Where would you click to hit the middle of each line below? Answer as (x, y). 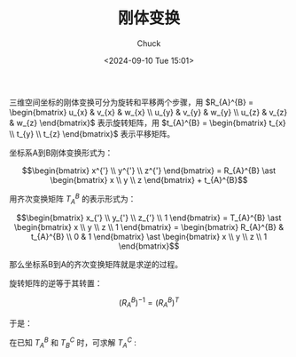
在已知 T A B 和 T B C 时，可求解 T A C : (73, 342)
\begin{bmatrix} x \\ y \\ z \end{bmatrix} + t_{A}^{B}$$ (149, 179)
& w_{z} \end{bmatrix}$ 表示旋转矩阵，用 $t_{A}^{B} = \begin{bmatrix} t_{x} (148, 123)
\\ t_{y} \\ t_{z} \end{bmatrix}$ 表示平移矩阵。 (92, 133)
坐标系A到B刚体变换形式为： (61, 153)
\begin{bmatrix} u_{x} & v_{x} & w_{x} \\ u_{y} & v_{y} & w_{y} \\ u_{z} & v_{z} (148, 112)
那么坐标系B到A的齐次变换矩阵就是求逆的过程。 (96, 265)
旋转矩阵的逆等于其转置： (56, 283)
